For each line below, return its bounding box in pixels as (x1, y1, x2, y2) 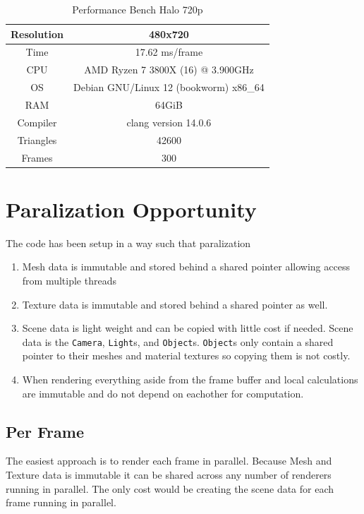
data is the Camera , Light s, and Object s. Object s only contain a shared (22, 334, 334, 349)
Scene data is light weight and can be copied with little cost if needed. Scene (22, 321, 353, 335)
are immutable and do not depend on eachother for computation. (22, 385, 304, 400)
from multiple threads (22, 273, 116, 287)
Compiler (17, 114, 57, 129)
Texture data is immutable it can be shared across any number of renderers (6, 467, 332, 482)
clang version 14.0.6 (126, 114, 212, 129)
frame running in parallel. (6, 495, 116, 510)
